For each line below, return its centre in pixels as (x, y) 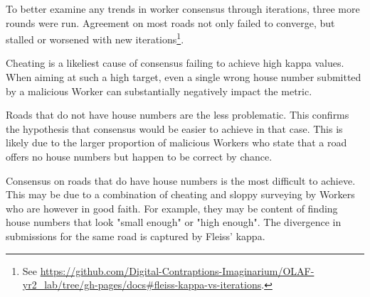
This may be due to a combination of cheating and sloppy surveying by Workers (180, 194)
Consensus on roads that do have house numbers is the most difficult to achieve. (181, 180)
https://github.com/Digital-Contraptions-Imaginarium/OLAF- (177, 270)
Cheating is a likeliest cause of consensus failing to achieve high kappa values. (175, 63)
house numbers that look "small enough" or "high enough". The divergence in (174, 222)
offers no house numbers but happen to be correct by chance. (139, 156)
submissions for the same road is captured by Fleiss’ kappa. (136, 236)
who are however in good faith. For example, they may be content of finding (172, 208)
